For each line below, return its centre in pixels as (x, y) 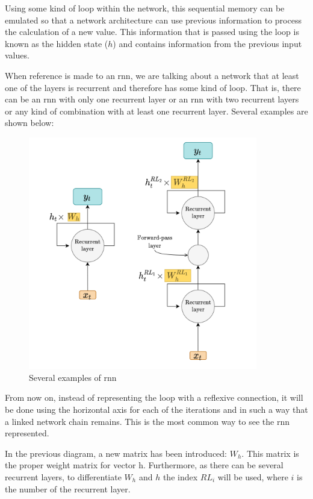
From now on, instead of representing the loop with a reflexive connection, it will (154, 397)
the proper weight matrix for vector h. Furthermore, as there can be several (144, 465)
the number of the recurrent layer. (68, 488)
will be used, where (253, 477)
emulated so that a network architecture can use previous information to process (153, 20)
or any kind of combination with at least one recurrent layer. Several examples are (156, 111)
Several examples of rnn (73, 377)
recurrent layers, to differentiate (63, 477)
